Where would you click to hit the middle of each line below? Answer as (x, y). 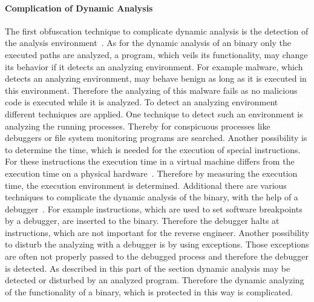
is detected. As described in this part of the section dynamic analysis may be (148, 268)
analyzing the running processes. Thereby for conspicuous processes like (138, 126)
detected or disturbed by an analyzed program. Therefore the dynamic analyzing (155, 280)
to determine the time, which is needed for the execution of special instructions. (153, 149)
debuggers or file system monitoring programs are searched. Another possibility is (156, 138)
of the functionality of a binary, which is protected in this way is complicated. (149, 291)
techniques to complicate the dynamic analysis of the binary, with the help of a (152, 197)
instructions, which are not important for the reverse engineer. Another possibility (157, 232)
